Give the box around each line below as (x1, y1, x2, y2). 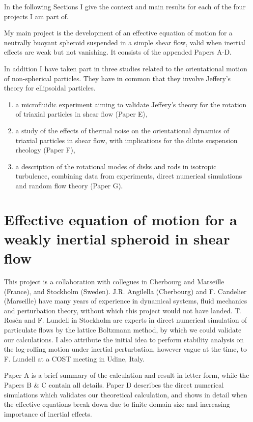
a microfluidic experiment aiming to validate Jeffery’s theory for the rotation (15, 99, 247, 109)
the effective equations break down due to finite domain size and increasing (4, 399, 230, 409)
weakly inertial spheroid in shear (4, 228, 230, 248)
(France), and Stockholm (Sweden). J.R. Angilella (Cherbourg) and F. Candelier (4, 286, 247, 296)
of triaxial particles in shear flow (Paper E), (15, 109, 147, 119)
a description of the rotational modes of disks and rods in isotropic (15, 161, 217, 171)
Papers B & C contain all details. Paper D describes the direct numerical (4, 379, 224, 390)
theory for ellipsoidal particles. (4, 83, 96, 93)
